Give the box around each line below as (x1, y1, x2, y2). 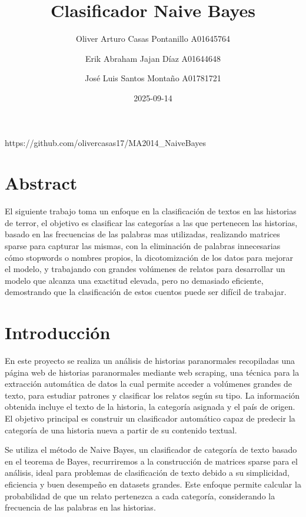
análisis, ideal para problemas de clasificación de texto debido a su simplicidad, (5, 466, 290, 479)
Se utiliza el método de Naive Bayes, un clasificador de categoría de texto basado (5, 443, 297, 456)
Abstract (5, 171, 78, 195)
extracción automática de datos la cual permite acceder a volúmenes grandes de (5, 377, 292, 390)
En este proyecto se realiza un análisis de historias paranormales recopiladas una (5, 354, 295, 367)
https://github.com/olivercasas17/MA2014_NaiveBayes (5, 136, 206, 148)
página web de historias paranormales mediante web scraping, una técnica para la (5, 366, 300, 378)
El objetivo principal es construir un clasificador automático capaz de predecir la (5, 412, 295, 425)
